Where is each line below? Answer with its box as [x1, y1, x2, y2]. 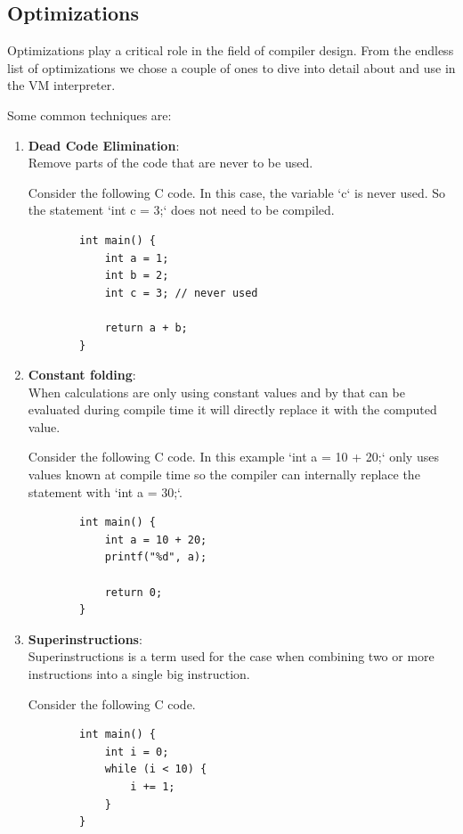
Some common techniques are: [7, 105, 172, 124]
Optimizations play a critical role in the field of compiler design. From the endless [7, 41, 454, 60]
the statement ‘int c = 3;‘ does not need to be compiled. [28, 200, 335, 219]
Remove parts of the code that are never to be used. [28, 153, 313, 172]
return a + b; [104, 321, 188, 334]
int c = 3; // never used [104, 286, 258, 299]
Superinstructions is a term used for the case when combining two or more [28, 647, 435, 666]
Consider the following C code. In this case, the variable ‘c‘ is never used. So [28, 183, 446, 201]
